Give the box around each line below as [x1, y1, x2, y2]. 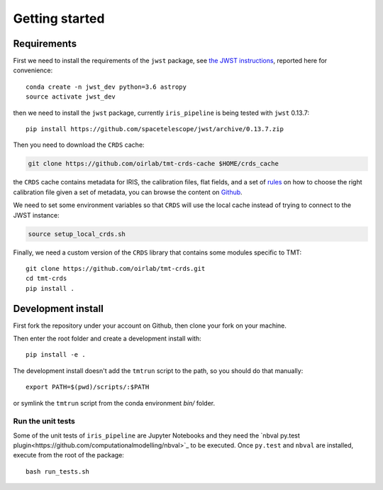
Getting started [13, 11, 105, 26]
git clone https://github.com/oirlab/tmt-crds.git [26, 265, 206, 272]
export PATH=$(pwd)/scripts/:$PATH [26, 383, 150, 391]
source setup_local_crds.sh [28, 230, 126, 238]
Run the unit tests [13, 416, 76, 426]
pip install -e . [26, 351, 86, 359]
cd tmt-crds [26, 274, 67, 283]
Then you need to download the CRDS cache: [13, 140, 145, 149]
